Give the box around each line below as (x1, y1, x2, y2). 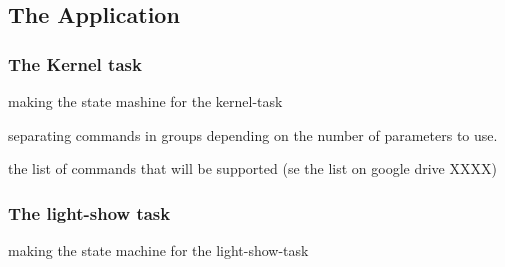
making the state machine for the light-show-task (8, 240, 309, 260)
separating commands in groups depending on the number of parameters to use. (8, 124, 498, 145)
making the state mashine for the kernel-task (8, 91, 283, 111)
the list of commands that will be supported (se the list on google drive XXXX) (8, 158, 497, 179)
